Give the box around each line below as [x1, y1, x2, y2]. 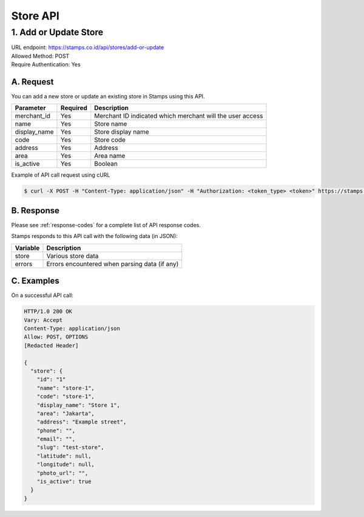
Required [61, 104, 88, 112]
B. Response [11, 205, 60, 216]
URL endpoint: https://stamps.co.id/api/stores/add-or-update [11, 44, 164, 51]
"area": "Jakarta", [36, 410, 95, 417]
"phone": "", [36, 427, 76, 434]
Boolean [94, 160, 118, 168]
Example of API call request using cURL [11, 171, 110, 179]
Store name [94, 120, 127, 128]
